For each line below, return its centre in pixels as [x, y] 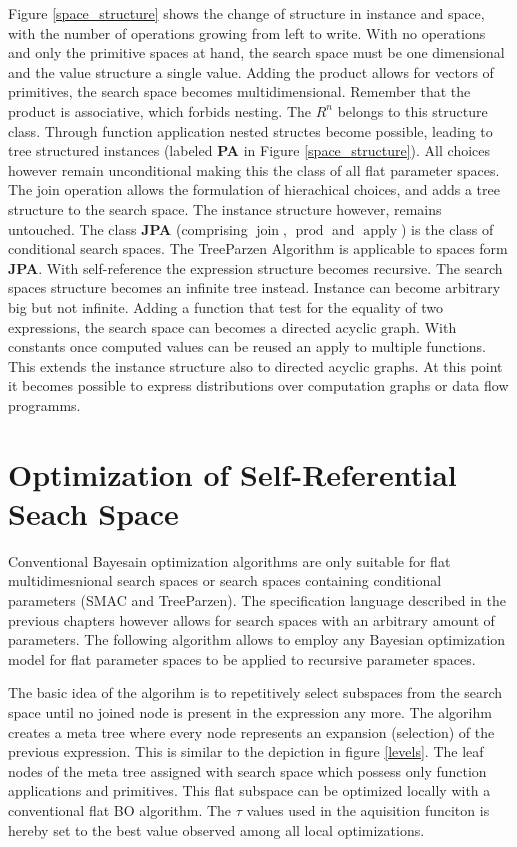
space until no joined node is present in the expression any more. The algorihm [250, 711]
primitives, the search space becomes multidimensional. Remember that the [239, 91]
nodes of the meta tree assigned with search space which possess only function [247, 770]
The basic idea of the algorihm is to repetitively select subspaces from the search [255, 692]
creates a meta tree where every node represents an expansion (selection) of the [251, 731]
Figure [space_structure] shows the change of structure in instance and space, [246, 13]
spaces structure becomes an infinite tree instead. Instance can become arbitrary [254, 287]
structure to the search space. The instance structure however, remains [225, 208]
